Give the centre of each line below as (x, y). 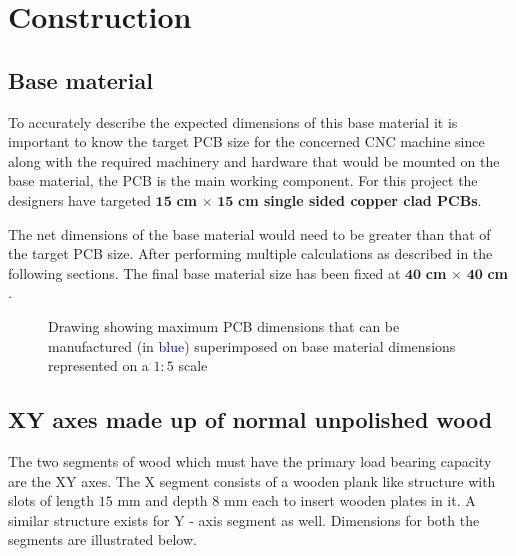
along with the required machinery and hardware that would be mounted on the (254, 160)
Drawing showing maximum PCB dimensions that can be (224, 325)
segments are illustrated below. (102, 539)
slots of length (51, 500)
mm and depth (162, 500)
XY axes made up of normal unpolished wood (250, 419)
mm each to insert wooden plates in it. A (349, 500)
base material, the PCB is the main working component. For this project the (243, 180)
